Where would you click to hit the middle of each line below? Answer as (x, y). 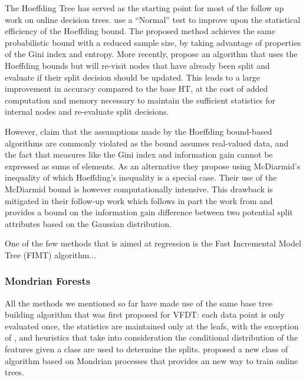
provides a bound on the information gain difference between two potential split (149, 212)
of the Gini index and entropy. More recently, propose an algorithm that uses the (151, 54)
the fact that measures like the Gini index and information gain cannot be (139, 154)
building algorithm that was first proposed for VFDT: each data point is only (145, 314)
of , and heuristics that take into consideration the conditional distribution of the (152, 337)
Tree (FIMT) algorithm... (51, 254)
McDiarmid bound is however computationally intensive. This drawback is (139, 189)
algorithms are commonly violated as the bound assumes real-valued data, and (147, 143)
